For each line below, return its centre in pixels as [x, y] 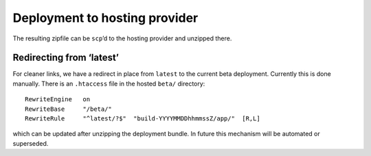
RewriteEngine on [58, 100]
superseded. [31, 143]
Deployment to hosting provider [105, 18]
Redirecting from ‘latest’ [66, 58]
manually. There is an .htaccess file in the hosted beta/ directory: [109, 83]
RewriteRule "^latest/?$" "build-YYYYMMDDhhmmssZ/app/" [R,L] [143, 119]
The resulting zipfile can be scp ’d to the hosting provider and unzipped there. [122, 38]
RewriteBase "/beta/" [69, 109]
